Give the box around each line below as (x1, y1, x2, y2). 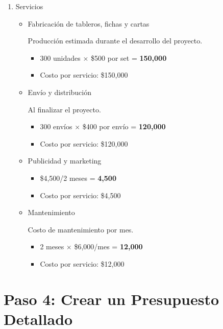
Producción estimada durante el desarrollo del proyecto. (28, 35, 203, 46)
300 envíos (40, 121, 72, 132)
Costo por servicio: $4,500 (40, 190, 121, 200)
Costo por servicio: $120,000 (40, 138, 128, 149)
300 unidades (40, 52, 81, 63)
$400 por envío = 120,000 (82, 121, 166, 132)
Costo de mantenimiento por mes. (28, 224, 134, 234)
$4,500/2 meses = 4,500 (40, 172, 116, 183)
